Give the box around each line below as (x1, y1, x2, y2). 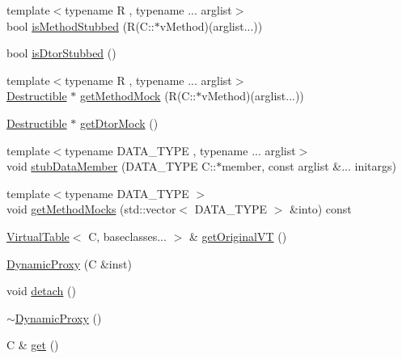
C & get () (6, 336, 59, 353)
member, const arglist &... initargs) (222, 158, 396, 175)
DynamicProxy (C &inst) (6, 255, 132, 272)
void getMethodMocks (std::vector (6, 201, 176, 218)
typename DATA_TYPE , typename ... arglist (65, 141, 296, 158)
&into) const (290, 201, 352, 218)
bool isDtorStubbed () (6, 44, 116, 61)
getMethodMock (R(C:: (79, 87, 197, 104)
